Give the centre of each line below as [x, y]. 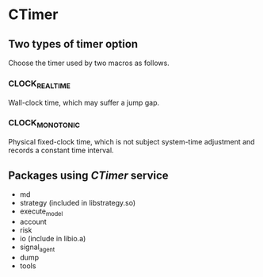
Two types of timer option [73, 44]
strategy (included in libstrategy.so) [78, 202]
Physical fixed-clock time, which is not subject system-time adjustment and [131, 142]
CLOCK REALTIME [40, 84]
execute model [41, 212]
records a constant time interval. [61, 150]
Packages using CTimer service [88, 175]
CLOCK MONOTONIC [44, 124]
